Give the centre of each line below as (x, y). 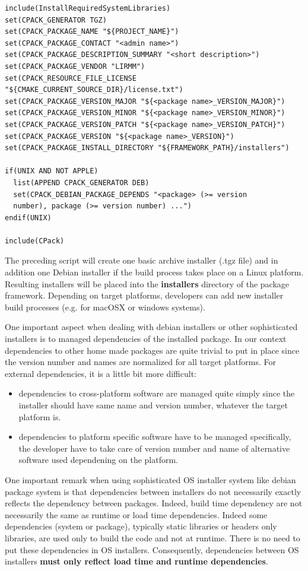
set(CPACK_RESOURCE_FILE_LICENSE (71, 78)
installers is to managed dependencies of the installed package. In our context (146, 339)
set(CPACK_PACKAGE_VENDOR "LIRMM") (75, 66)
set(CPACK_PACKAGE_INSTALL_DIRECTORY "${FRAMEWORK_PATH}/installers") (147, 148)
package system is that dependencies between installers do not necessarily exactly (153, 491)
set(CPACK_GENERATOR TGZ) (56, 20)
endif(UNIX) (28, 218)
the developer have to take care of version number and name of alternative (154, 448)
